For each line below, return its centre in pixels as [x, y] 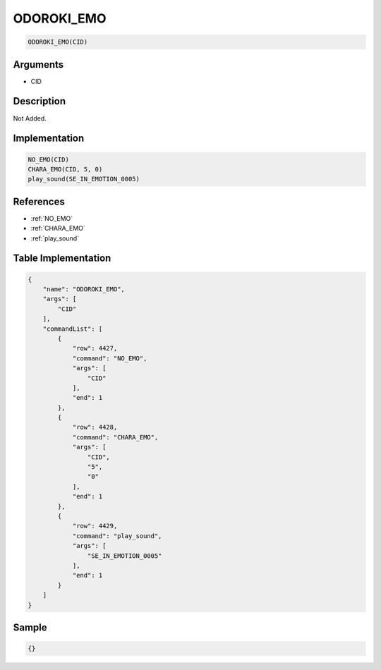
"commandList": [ [73, 329]
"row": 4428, [95, 427]
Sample [30, 627]
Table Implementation [62, 258]
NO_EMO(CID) [49, 159]
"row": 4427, [95, 348]
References [39, 201]
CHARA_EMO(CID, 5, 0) [65, 169]
